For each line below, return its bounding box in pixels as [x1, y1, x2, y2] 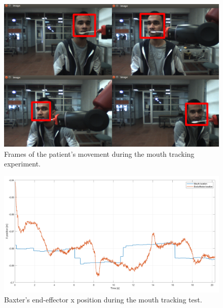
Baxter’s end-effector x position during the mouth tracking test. [4, 294, 202, 304]
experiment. [4, 158, 41, 169]
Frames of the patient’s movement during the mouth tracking [4, 148, 195, 159]
